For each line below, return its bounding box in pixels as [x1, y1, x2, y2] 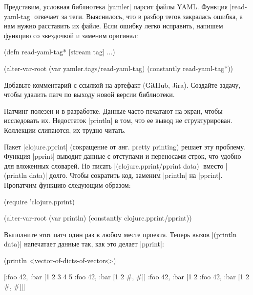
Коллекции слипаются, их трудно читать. [4, 124, 126, 135]
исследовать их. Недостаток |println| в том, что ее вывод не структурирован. [4, 115, 232, 125]
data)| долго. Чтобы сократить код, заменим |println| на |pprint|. [29, 170, 223, 180]
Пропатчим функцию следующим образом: [4, 179, 131, 190]
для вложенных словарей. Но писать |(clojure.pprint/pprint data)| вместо [4, 160, 224, 171]
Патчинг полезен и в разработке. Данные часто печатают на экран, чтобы [4, 105, 223, 116]
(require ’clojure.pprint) [4, 196, 75, 206]
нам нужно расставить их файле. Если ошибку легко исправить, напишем [4, 21, 223, 31]
